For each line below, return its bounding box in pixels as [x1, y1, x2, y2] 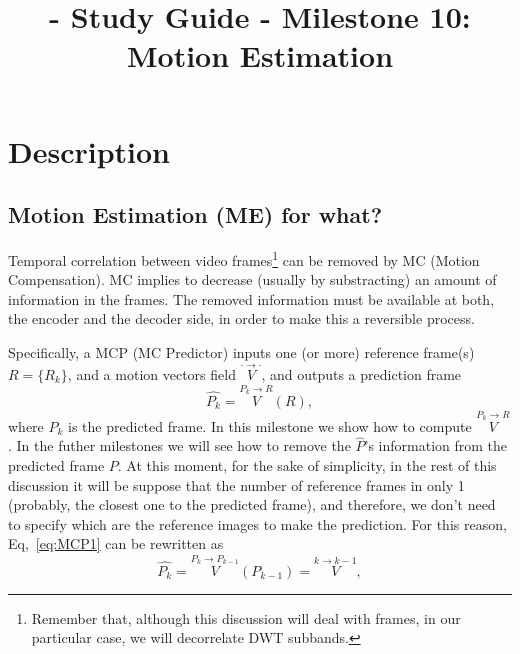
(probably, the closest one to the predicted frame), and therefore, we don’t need [8, 494, 496, 515]
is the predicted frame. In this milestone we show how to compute [68, 415, 472, 436]
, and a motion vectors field [67, 363, 236, 384]
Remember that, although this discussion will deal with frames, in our [31, 607, 461, 628]
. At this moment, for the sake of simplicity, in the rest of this [117, 455, 497, 476]
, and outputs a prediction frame [261, 363, 462, 384]
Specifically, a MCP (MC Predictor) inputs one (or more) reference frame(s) [8, 341, 475, 362]
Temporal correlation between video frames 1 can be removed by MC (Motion [8, 246, 480, 270]
